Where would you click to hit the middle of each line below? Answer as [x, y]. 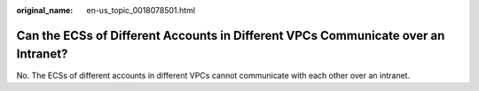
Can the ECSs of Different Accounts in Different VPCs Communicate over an [231, 35]
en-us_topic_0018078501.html [141, 10]
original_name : [45, 10]
